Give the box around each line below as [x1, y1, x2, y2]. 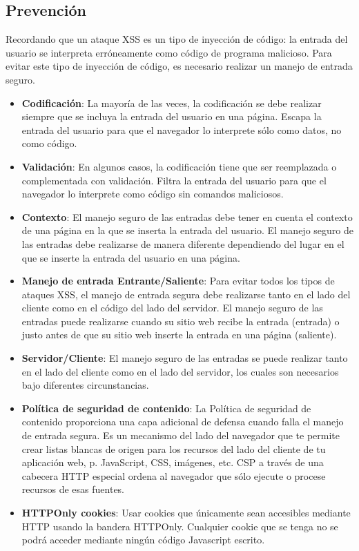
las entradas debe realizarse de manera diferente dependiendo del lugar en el [21, 236, 345, 251]
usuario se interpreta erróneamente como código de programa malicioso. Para [6, 45, 332, 59]
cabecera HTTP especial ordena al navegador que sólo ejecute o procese [21, 468, 326, 483]
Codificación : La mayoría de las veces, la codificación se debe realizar [21, 95, 322, 110]
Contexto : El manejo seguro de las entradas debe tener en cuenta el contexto [21, 209, 353, 224]
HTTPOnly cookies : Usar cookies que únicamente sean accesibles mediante [21, 505, 351, 520]
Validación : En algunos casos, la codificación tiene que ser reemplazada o [21, 159, 337, 173]
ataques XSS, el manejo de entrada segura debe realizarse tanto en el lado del [21, 287, 351, 301]
